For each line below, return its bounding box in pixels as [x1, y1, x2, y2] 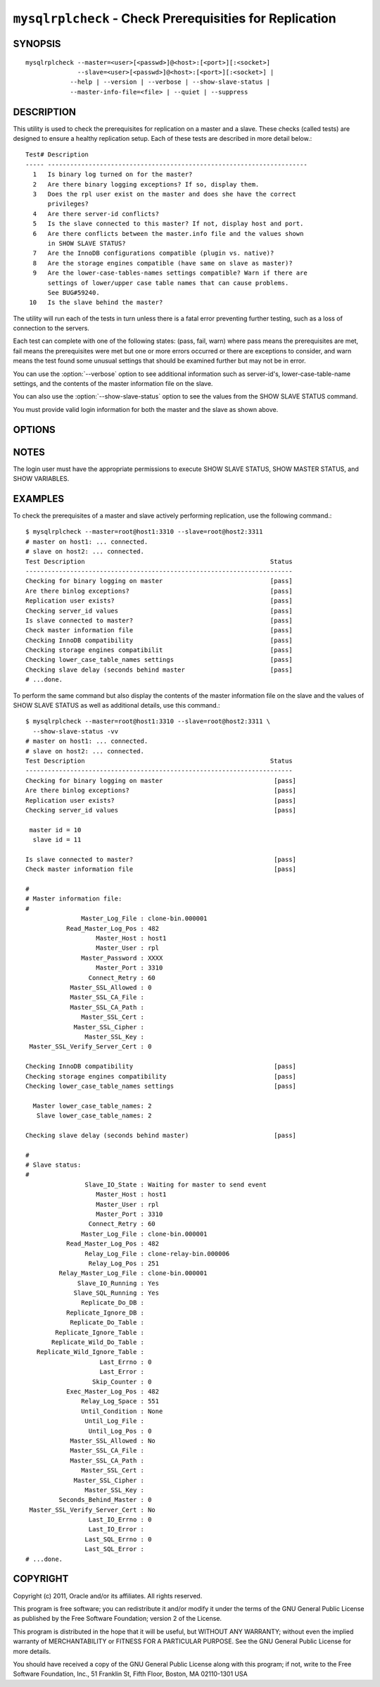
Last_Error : [99, 1368, 144, 1376]
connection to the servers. [13, 324, 89, 332]
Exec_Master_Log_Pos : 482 [65, 1388, 160, 1396]
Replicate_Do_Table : [70, 1319, 144, 1327]
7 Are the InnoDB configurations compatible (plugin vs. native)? [32, 249, 274, 257]
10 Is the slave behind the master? [29, 299, 163, 306]
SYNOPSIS [13, 37, 61, 49]
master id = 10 [29, 826, 82, 834]
